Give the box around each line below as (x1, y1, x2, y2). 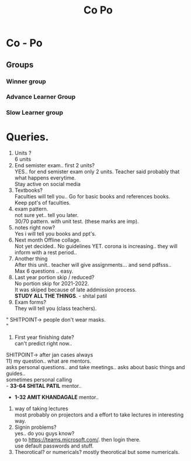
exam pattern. (14, 205, 48, 212)
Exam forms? (14, 299, 47, 306)
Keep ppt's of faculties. (14, 199, 71, 207)
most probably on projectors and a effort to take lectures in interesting (14, 411, 184, 418)
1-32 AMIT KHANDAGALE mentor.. (14, 394, 99, 401)
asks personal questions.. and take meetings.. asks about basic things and (6, 364, 185, 371)
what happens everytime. (14, 174, 76, 181)
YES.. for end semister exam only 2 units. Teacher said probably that (14, 168, 180, 176)
